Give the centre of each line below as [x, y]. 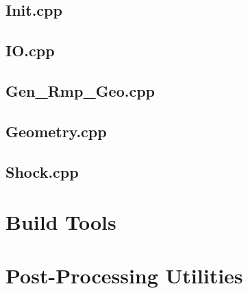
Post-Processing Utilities [124, 276]
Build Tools [61, 222]
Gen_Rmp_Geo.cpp [80, 90]
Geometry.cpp [56, 131]
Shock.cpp [42, 171]
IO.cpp [30, 50]
